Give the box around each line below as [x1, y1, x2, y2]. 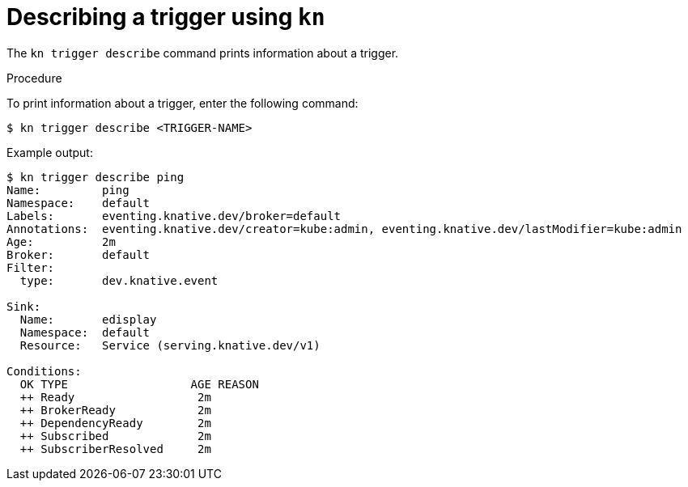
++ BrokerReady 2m [19, 403, 211, 417]
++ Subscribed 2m [19, 429, 211, 443]
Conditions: [6, 364, 82, 378]
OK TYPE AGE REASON [19, 377, 259, 391]
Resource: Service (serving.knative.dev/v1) [19, 338, 321, 352]
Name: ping [6, 183, 130, 197]
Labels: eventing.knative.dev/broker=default [6, 209, 342, 222]
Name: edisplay [19, 312, 157, 326]
